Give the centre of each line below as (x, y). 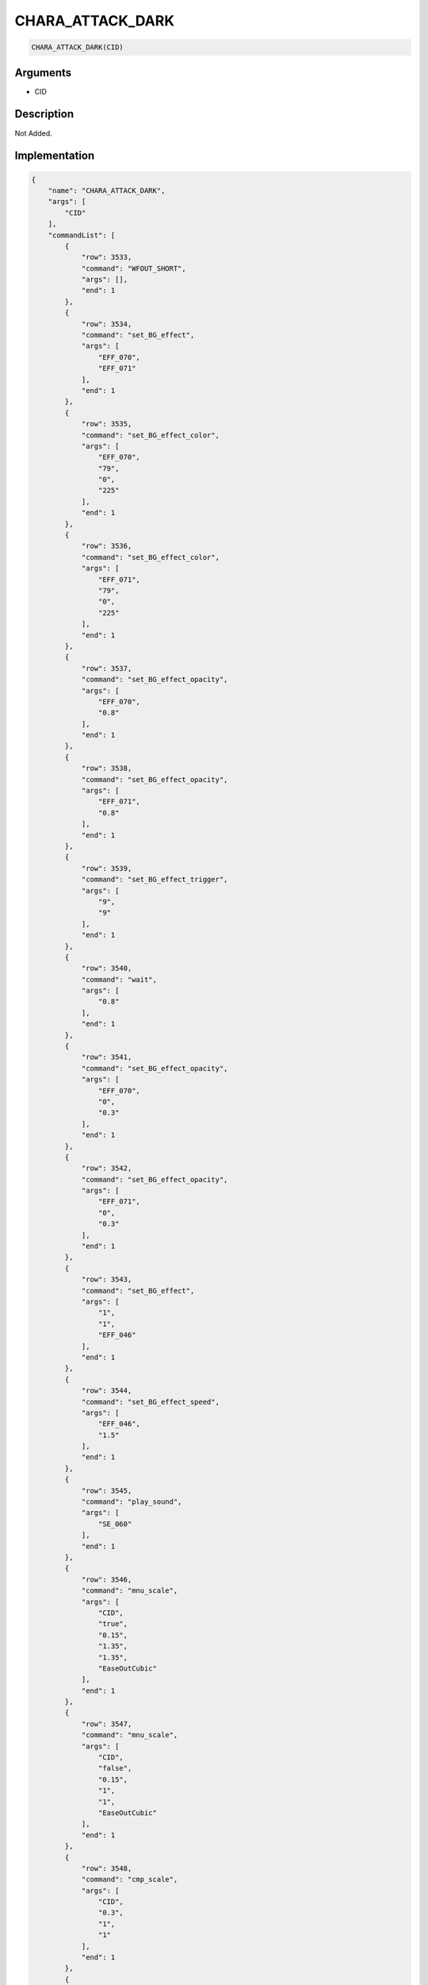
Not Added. (34, 133)
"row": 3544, (107, 1391)
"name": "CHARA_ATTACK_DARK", (107, 190)
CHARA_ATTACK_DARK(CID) (78, 47)
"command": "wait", (119, 979)
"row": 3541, (107, 1057)
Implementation (55, 156)
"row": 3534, (107, 324)
